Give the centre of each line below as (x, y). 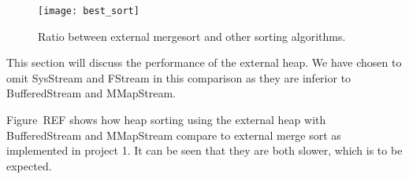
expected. (29, 165)
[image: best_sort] (89, 11)
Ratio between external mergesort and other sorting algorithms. (192, 36)
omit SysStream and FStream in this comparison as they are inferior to (179, 77)
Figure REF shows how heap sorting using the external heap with (166, 120)
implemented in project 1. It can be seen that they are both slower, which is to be (204, 150)
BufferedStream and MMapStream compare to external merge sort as (174, 135)
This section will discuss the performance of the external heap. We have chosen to (204, 62)
